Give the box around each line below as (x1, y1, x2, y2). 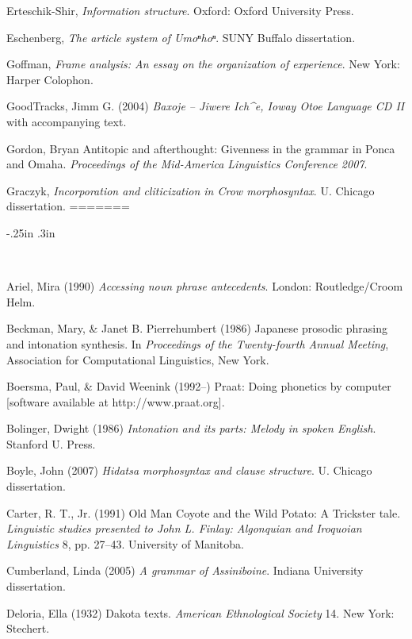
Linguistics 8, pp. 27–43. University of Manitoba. (6, 535, 244, 552)
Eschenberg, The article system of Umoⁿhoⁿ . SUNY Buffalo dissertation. (6, 29, 356, 45)
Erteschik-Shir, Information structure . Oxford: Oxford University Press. (6, 2, 354, 18)
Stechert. (6, 620, 50, 637)
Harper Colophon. (6, 71, 93, 87)
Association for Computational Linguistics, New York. (6, 351, 269, 368)
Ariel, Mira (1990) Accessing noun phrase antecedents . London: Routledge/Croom (6, 278, 403, 294)
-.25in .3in (6, 224, 55, 241)
